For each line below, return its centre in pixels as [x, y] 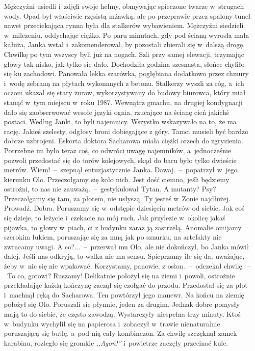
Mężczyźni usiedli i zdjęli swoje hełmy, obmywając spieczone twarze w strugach [124, 6]
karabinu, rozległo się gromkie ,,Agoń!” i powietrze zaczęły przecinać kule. [116, 342]
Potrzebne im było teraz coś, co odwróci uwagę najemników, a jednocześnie [118, 150]
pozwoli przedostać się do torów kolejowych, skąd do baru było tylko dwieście [120, 160]
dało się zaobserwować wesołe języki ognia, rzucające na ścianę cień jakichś [116, 112]
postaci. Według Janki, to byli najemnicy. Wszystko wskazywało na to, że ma [120, 121]
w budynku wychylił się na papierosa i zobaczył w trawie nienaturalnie [112, 323]
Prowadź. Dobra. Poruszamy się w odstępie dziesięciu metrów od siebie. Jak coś [124, 208]
